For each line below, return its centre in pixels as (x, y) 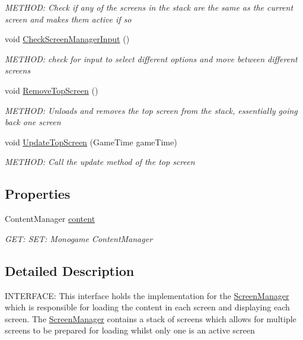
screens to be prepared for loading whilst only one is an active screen (130, 330)
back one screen (33, 122)
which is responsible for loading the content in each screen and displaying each (147, 307)
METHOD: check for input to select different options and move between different (151, 58)
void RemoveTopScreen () (52, 90)
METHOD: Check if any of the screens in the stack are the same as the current (149, 7)
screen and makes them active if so (68, 19)
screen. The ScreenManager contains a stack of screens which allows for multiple (151, 318)
